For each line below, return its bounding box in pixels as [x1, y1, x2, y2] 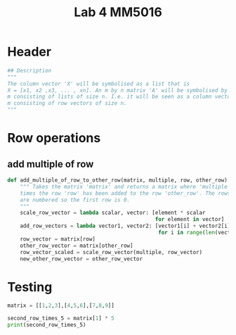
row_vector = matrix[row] [20, 235, 96, 243]
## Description [7, 67, 52, 74]
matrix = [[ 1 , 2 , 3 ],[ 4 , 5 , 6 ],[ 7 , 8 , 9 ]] [7, 302, 114, 310]
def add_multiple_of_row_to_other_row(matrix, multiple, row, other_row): [7, 177, 231, 184]
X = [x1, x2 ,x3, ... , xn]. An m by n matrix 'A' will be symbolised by [7, 87, 228, 94]
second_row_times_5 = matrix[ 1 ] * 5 [7, 315, 114, 322]
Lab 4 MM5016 [73, 4, 163, 20]
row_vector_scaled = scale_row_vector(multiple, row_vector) [20, 248, 202, 255]
